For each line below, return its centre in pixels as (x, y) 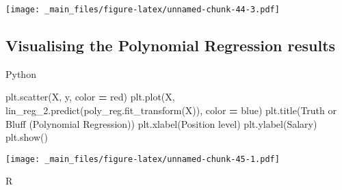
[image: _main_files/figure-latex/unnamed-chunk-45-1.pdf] (143, 159)
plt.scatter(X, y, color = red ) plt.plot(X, (90, 97)
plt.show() (27, 137)
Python (21, 73)
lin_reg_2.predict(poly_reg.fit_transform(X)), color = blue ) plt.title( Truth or (171, 110)
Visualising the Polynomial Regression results (171, 45)
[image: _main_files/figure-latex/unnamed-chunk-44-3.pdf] (143, 10)
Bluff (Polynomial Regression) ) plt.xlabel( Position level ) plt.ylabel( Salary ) (161, 123)
